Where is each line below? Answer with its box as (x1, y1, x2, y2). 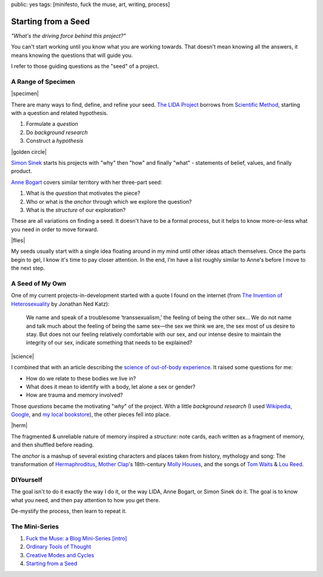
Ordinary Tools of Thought (26, 543, 92, 551)
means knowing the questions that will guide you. (11, 52, 133, 59)
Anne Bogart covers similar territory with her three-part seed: (11, 179, 163, 186)
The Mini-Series (11, 522, 59, 530)
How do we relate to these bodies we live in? (26, 374, 136, 382)
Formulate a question (26, 120, 78, 128)
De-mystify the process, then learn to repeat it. (11, 507, 127, 515)
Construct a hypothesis (26, 137, 84, 144)
